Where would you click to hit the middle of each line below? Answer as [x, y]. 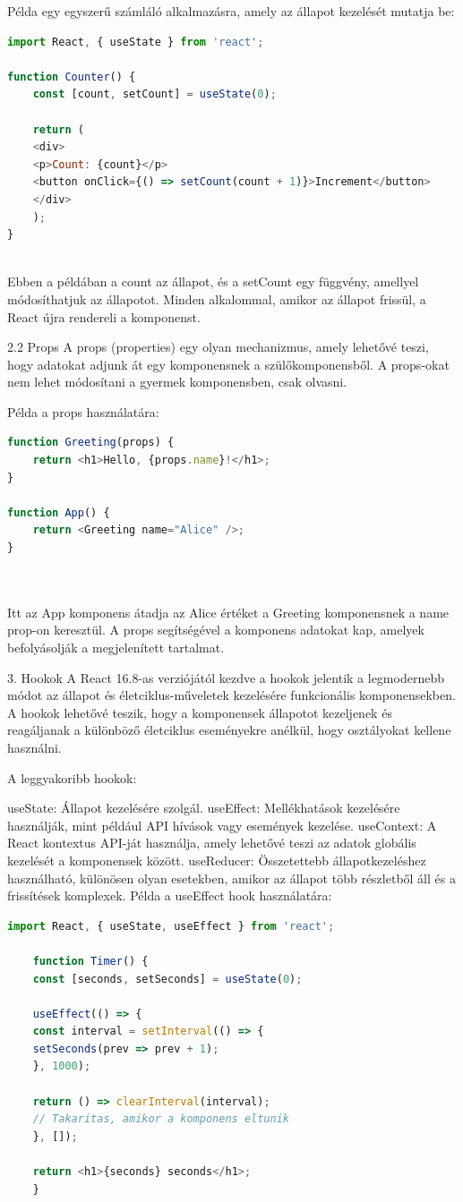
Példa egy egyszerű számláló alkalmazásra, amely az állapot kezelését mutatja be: [231, 11]
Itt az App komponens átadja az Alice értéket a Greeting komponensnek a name [228, 612]
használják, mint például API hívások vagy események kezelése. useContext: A [222, 825]
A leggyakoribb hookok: [72, 777]
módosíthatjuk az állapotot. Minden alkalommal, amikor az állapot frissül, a [217, 298]
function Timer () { [90, 961]
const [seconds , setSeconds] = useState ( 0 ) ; [167, 979]
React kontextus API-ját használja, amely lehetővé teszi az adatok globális [212, 843]
